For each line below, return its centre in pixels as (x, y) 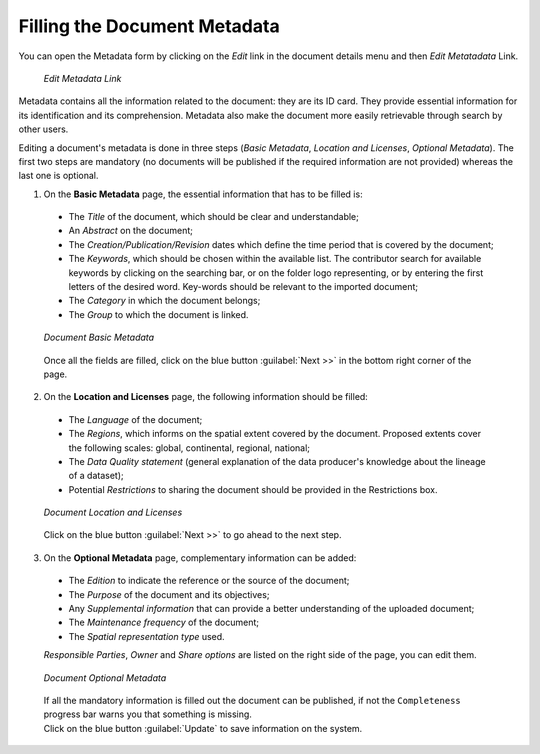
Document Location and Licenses (113, 512)
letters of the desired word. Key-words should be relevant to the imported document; (243, 287)
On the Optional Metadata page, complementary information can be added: (200, 557)
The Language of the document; (135, 419)
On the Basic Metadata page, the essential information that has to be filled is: (203, 194)
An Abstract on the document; (131, 231)
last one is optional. (58, 176)
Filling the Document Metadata (149, 26)
